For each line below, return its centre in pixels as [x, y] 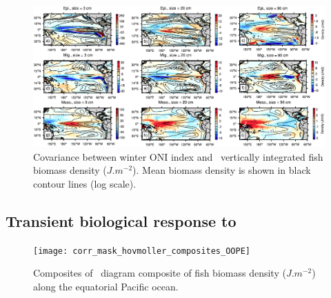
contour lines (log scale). [85, 183]
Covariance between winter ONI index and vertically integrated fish [178, 156]
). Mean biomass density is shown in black [222, 170]
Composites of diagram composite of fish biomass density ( [160, 273]
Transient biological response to [121, 220]
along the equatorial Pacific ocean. [106, 286]
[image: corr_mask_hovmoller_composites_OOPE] [142, 251]
